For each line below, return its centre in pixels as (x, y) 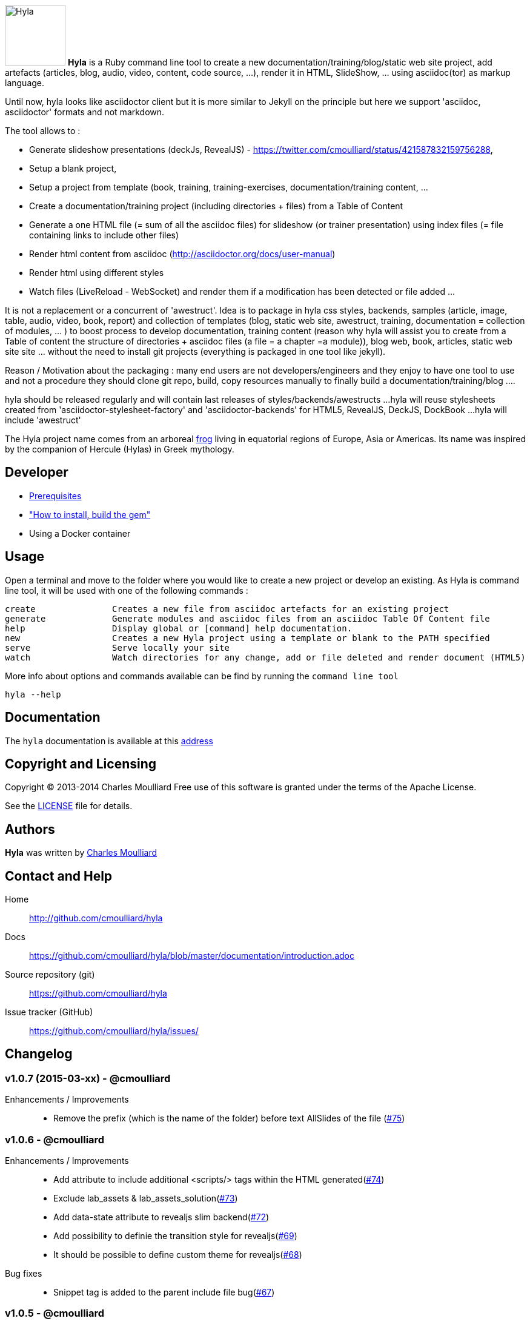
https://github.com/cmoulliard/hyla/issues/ (114, 1031)
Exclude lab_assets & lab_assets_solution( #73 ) (146, 1198)
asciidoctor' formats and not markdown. (85, 112)
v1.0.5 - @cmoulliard (55, 1313)
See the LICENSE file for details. (69, 806)
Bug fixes (24, 1274)
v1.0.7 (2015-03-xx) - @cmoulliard (88, 1078)
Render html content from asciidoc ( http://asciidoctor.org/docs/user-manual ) (182, 254)
